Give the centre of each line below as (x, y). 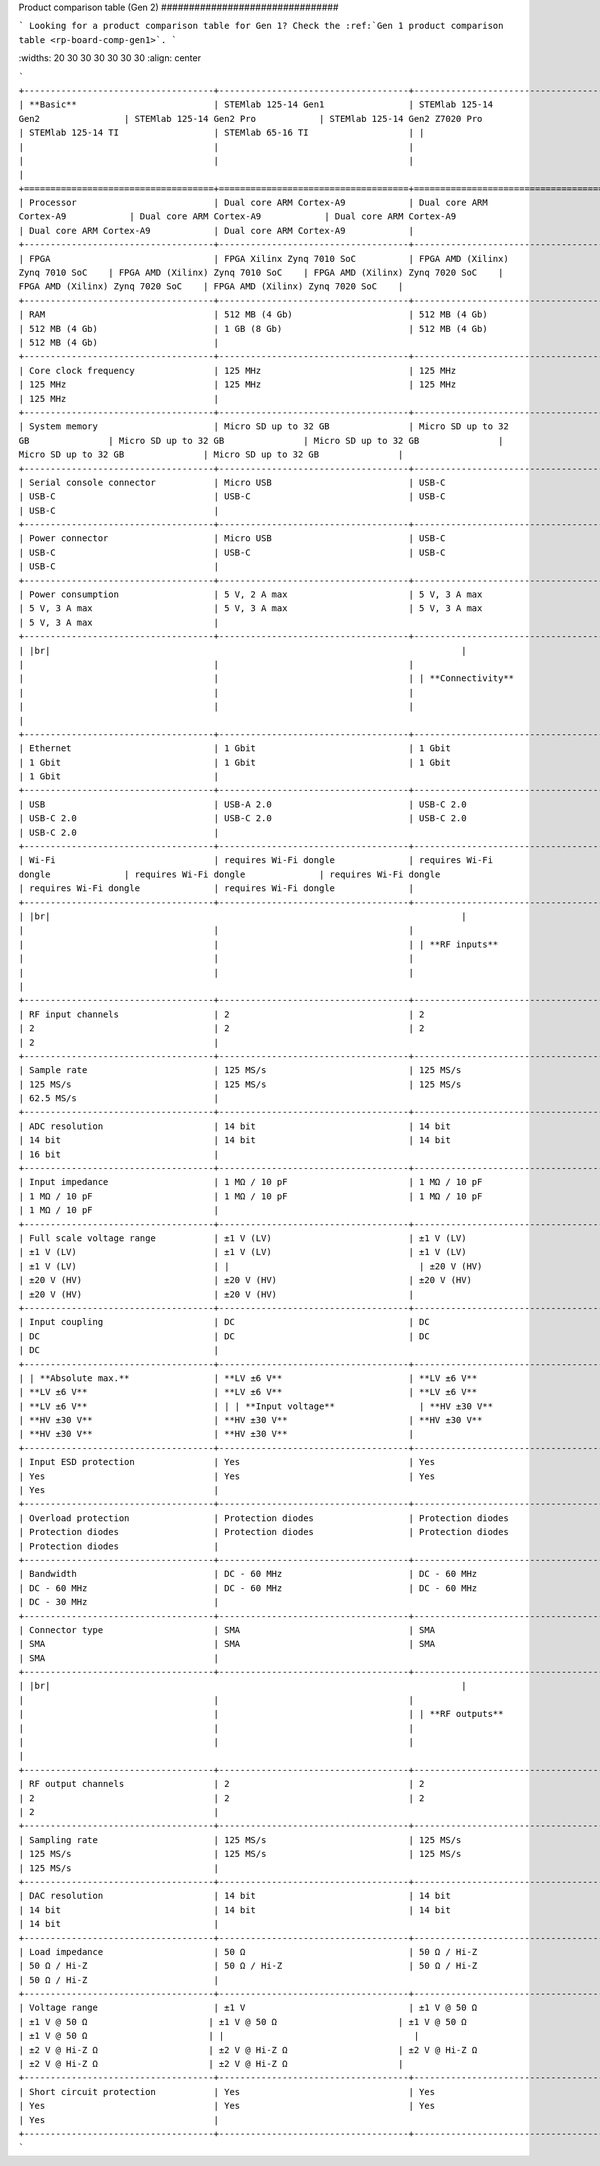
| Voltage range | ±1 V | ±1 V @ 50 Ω (248, 2008)
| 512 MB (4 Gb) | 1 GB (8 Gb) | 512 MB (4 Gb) (253, 328)
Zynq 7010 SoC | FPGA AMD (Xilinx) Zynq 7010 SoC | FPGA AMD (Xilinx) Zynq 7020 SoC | (261, 273)
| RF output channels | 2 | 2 (221, 1784)
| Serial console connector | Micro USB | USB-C (232, 482)
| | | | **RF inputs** (258, 944)
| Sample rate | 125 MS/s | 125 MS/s (240, 1070)
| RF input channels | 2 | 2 (221, 1014)
